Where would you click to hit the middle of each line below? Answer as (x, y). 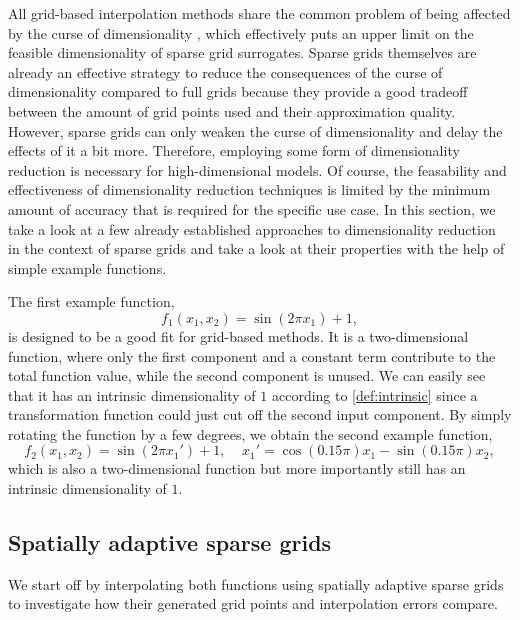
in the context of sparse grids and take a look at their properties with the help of (256, 248)
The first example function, (91, 301)
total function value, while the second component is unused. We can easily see (247, 375)
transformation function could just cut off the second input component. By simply (260, 414)
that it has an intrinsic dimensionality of (132, 394)
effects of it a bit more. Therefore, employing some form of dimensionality (234, 150)
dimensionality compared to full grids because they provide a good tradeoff (238, 91)
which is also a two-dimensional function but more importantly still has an (237, 468)
